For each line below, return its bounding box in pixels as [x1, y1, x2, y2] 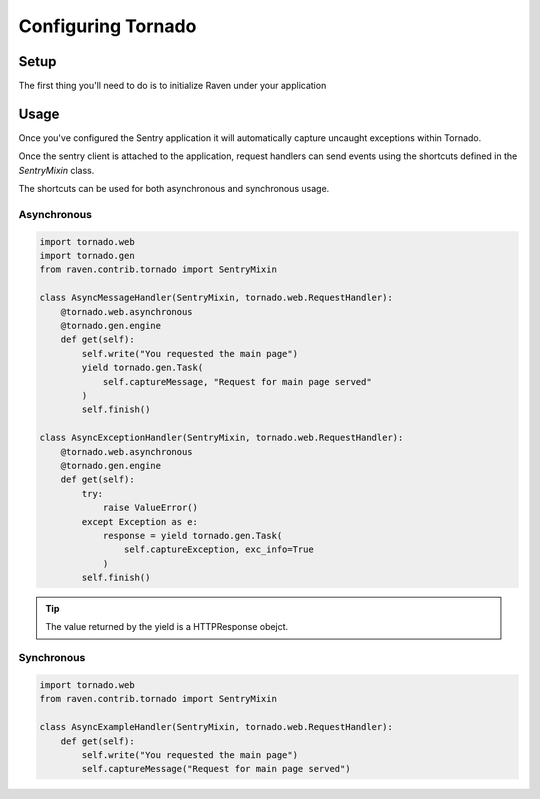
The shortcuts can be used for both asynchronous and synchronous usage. [18, 183, 330, 195]
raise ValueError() [102, 502, 199, 514]
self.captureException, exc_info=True [123, 544, 314, 555]
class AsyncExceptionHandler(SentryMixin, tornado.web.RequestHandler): [39, 432, 404, 444]
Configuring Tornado [18, 15, 197, 37]
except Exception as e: [81, 516, 199, 527]
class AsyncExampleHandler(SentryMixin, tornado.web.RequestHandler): [39, 721, 394, 733]
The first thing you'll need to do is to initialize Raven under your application [18, 80, 327, 92]
